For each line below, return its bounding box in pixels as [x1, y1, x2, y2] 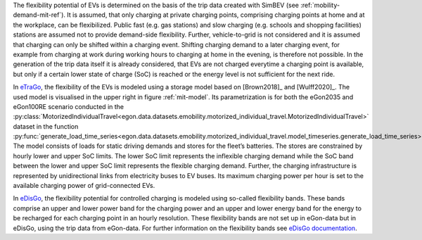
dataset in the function [13, 122, 79, 130]
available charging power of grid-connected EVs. [13, 182, 155, 190]
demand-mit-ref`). [13, 11, 66, 19]
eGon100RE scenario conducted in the [13, 102, 124, 110]
